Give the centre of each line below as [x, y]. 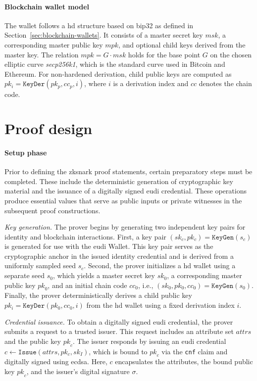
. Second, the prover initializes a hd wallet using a [160, 265]
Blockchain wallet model [47, 6]
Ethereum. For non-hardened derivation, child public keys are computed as [118, 73]
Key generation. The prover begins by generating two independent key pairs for [125, 227]
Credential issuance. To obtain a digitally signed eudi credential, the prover [119, 321]
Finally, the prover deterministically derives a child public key [98, 295]
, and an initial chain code [87, 285]
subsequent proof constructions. [52, 210]
